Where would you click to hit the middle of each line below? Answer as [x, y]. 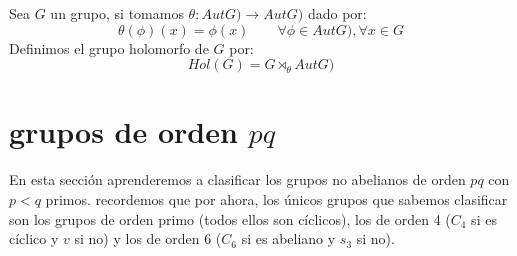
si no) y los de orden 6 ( [148, 238]
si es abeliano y [288, 238]
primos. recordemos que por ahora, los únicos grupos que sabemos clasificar [276, 198]
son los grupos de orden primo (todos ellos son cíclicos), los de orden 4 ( [230, 218]
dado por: [337, 13]
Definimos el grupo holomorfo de [109, 47]
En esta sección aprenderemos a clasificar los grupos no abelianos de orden [237, 179]
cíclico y [34, 238]
